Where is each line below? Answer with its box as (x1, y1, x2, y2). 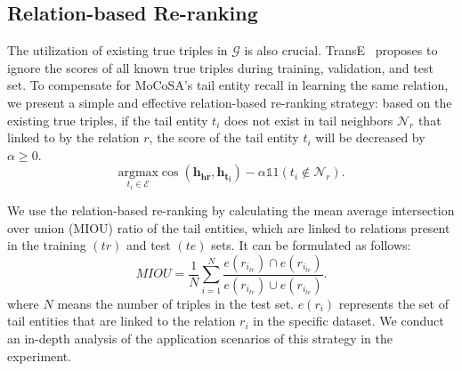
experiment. (7, 346, 71, 365)
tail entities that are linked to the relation (7, 311, 236, 330)
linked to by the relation (7, 128, 140, 147)
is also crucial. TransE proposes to (244, 41, 438, 60)
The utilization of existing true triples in (7, 41, 228, 60)
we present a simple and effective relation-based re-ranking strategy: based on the (7, 93, 452, 111)
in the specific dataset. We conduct (253, 311, 444, 330)
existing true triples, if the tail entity (7, 110, 208, 129)
